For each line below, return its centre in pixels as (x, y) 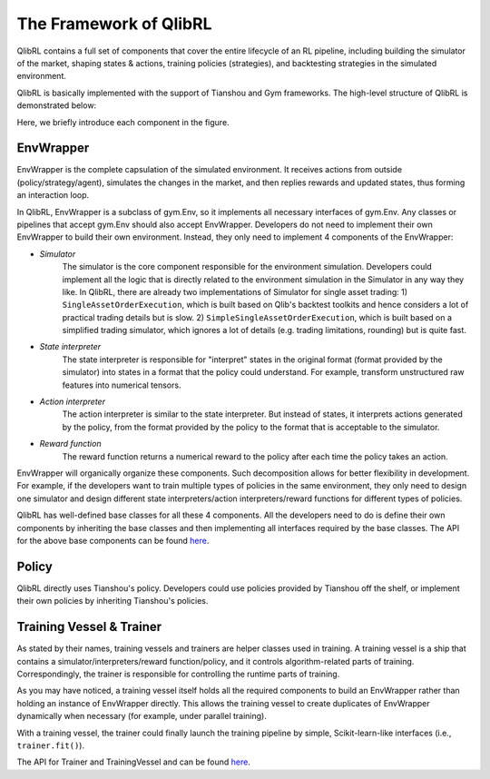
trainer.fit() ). (51, 745)
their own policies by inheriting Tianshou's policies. (113, 601)
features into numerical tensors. (122, 385)
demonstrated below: (57, 105)
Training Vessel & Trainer (89, 627)
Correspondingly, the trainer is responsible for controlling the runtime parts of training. (178, 674)
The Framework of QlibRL (114, 24)
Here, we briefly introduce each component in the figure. (123, 122)
